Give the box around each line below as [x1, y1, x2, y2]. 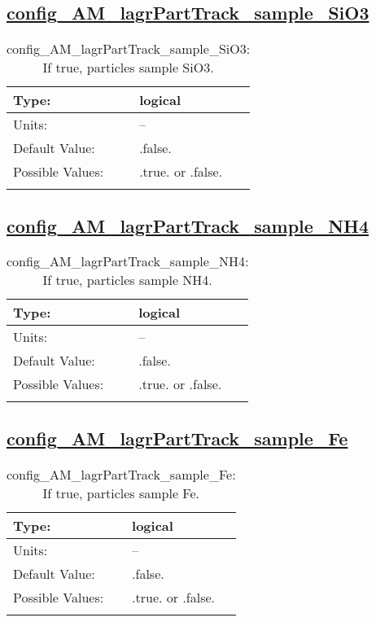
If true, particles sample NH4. [42, 270, 212, 290]
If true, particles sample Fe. [42, 483, 200, 502]
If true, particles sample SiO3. [42, 58, 214, 77]
